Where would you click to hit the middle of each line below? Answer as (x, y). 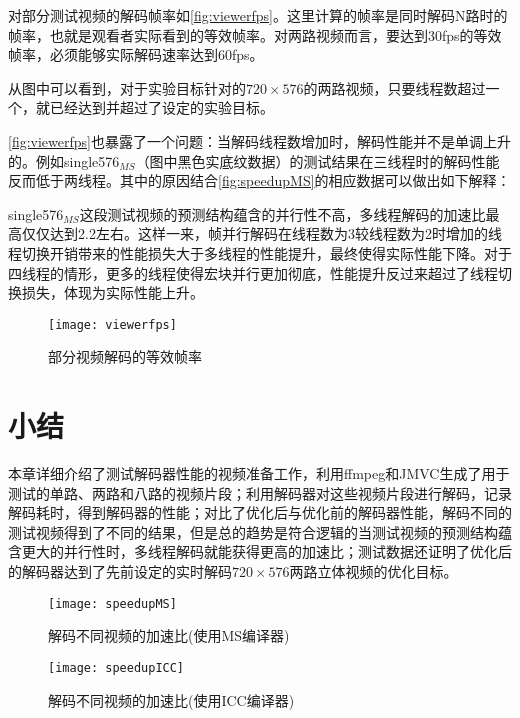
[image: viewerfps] (112, 324)
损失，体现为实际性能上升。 (112, 292)
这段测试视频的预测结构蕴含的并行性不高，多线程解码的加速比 (282, 213)
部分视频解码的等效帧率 (125, 356)
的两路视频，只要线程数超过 (394, 87)
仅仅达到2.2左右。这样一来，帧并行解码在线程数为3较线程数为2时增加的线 (261, 233)
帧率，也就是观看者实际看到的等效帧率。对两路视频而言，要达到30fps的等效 (255, 34)
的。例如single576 (64, 160)
